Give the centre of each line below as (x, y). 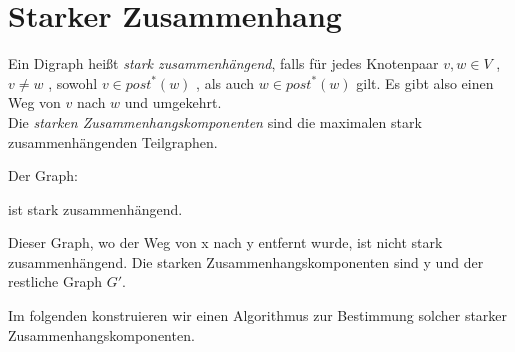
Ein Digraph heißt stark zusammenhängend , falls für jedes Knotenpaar (223, 63)
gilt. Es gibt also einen (425, 82)
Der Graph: (43, 175)
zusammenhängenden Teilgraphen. (113, 141)
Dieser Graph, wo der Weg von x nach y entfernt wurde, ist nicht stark (225, 242)
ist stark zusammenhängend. (95, 208)
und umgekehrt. (173, 102)
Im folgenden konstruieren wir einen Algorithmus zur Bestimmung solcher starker (258, 315)
